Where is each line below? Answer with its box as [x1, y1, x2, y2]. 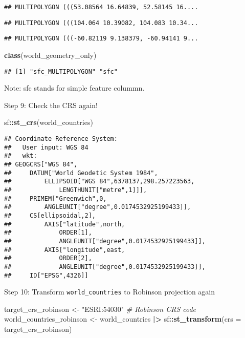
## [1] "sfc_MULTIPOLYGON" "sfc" [4, 68, 118, 75]
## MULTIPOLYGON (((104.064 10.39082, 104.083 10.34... [4, 19, 198, 27]
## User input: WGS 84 [4, 143, 88, 151]
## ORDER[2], [4, 255, 92, 262]
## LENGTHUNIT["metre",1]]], [4, 186, 147, 194]
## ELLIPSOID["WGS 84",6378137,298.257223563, [4, 178, 195, 185]
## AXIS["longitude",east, [4, 246, 125, 253]
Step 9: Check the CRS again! [4, 99, 98, 110]
